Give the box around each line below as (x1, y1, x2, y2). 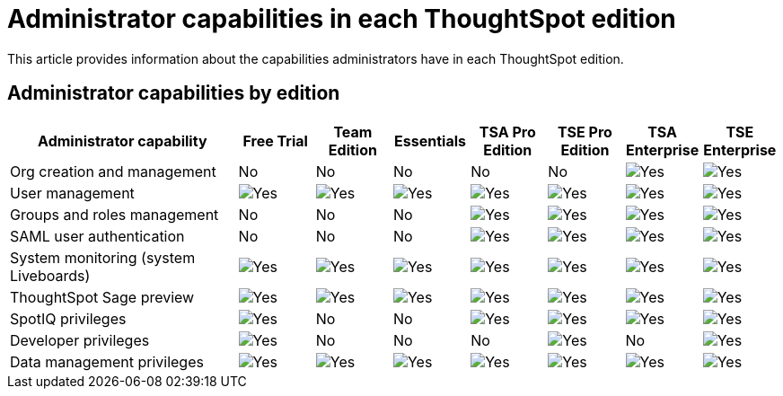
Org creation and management (10, 162, 216, 180)
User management (10, 183, 135, 202)
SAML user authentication (10, 226, 185, 245)
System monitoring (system (10, 248, 196, 267)
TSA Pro (479, 122, 536, 141)
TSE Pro (558, 122, 612, 141)
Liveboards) (10, 266, 91, 285)
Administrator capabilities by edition (7, 82, 340, 105)
